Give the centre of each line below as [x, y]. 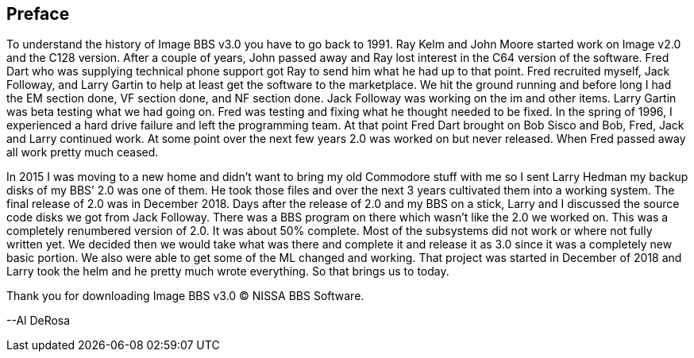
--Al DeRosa [39, 321]
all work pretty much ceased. [83, 152]
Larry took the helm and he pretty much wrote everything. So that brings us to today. [228, 271]
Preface [38, 14]
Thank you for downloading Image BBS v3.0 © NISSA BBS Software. [185, 296]
